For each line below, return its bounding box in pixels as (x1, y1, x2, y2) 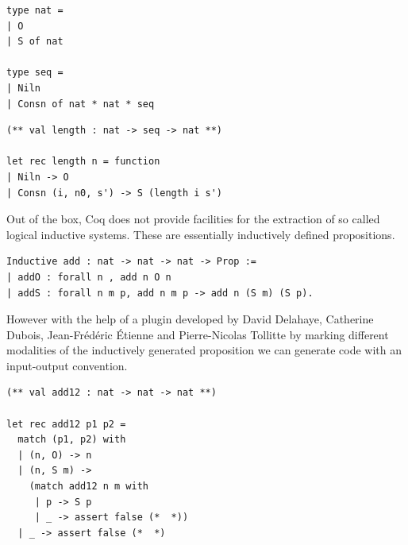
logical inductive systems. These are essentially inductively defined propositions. (6, 226, 395, 242)
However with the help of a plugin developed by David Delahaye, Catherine (6, 311, 374, 327)
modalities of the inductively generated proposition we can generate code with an (6, 342, 402, 358)
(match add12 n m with (29, 481, 148, 493)
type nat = (6, 5, 64, 16)
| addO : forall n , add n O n (6, 271, 171, 283)
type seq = (6, 67, 64, 79)
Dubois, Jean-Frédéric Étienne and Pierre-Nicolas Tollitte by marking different (6, 326, 389, 342)
